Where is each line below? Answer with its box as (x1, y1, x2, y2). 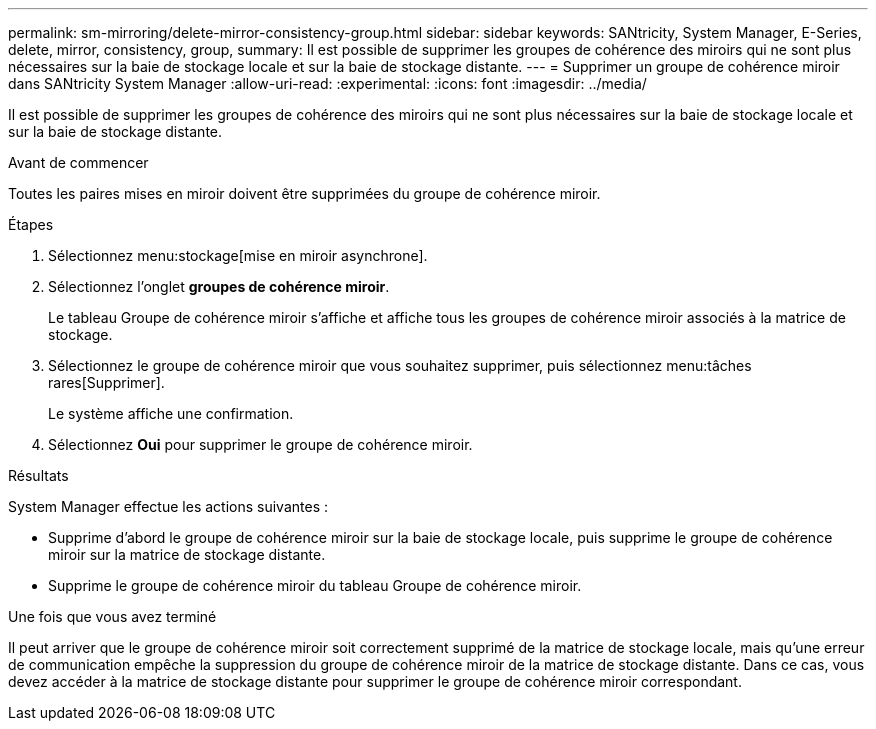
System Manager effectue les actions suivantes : (8, 498, 328, 515)
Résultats (8, 467, 69, 484)
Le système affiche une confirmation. (48, 405, 294, 422)
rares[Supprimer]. (48, 374, 165, 391)
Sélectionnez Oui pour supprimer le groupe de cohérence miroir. (48, 436, 473, 453)
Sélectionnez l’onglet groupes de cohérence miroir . (48, 278, 390, 295)
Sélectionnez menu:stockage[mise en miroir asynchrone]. (48, 247, 428, 264)
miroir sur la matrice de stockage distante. (48, 546, 326, 563)
